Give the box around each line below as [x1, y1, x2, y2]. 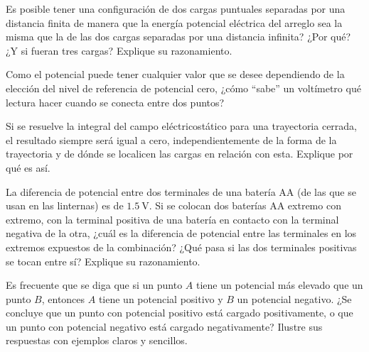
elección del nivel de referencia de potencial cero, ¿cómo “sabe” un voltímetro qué [6, 80, 361, 95]
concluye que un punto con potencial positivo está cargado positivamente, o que [6, 305, 353, 320]
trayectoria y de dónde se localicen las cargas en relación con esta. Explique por [6, 146, 353, 161]
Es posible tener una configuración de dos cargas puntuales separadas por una [6, 1, 346, 16]
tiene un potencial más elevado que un [196, 277, 363, 292]
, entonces [41, 291, 85, 306]
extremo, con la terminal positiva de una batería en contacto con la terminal [6, 211, 339, 226]
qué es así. [6, 160, 50, 175]
